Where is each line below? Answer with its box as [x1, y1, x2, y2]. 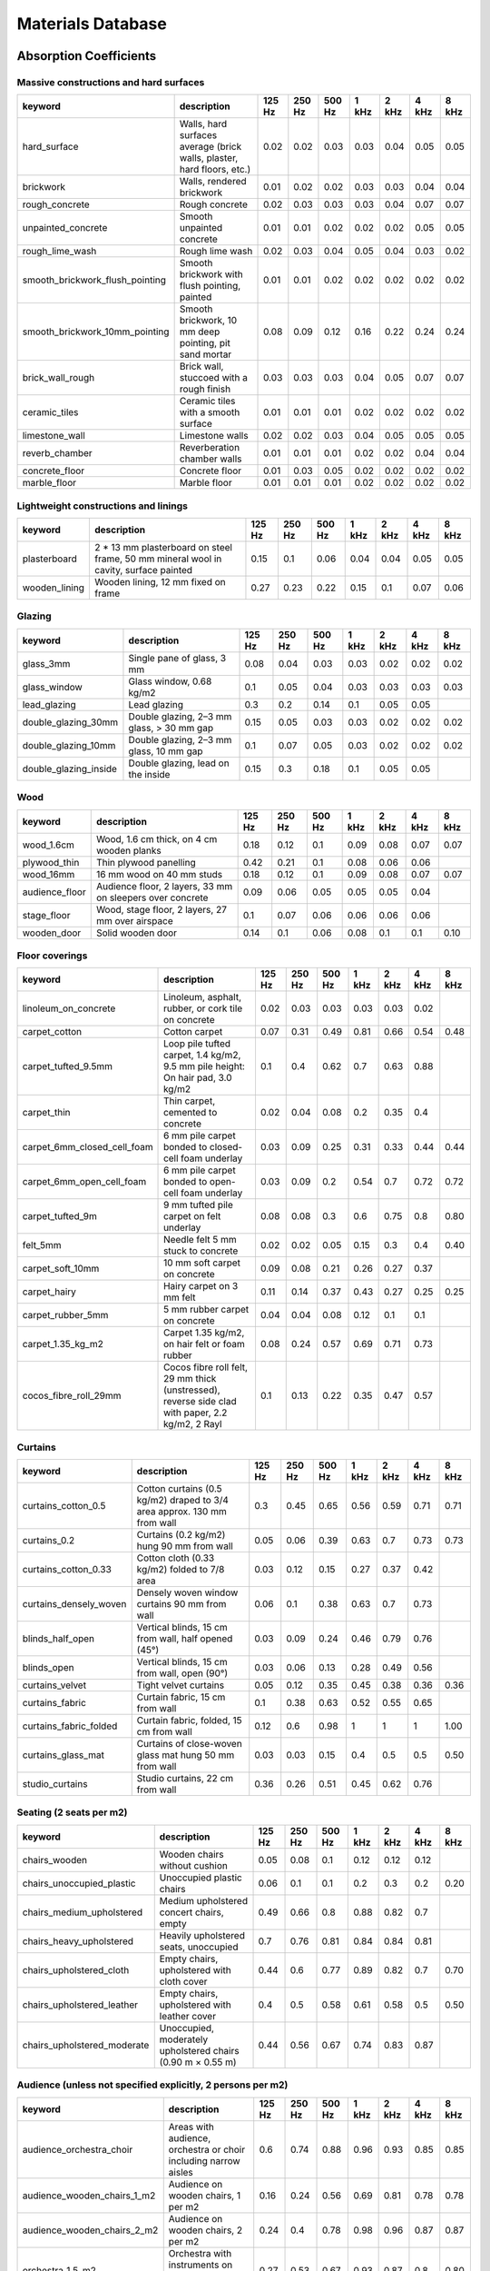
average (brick [179, 141, 242, 154]
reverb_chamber [22, 447, 93, 460]
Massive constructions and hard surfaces [16, 75, 205, 88]
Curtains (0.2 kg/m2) [136, 1529, 226, 1542]
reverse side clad [163, 1395, 237, 1408]
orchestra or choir [168, 2143, 246, 2156]
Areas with [168, 2120, 215, 2133]
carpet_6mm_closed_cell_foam [22, 1141, 153, 1154]
